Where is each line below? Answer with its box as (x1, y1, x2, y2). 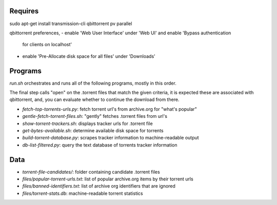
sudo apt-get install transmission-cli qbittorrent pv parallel (9, 20, 132, 27)
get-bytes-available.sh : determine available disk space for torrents (22, 127, 164, 133)
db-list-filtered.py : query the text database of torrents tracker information (22, 141, 177, 148)
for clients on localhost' (22, 42, 72, 48)
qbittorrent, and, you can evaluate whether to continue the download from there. (9, 96, 180, 102)
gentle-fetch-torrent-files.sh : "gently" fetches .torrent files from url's (22, 113, 168, 119)
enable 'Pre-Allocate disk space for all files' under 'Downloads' (22, 53, 156, 59)
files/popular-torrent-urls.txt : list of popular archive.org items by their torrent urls (22, 176, 193, 182)
